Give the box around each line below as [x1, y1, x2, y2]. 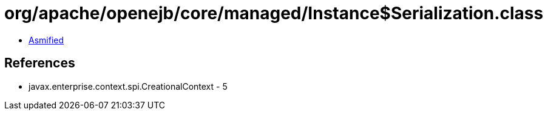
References [4, 55, 75, 71]
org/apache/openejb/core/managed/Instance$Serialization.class [4, 3, 544, 23]
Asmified [29, 34, 64, 45]
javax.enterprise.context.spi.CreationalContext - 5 [29, 81, 228, 92]
